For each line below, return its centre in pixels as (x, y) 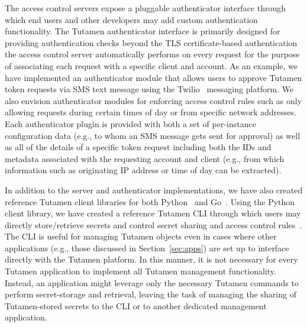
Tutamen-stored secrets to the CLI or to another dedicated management (136, 305)
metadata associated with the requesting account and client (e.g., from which (145, 158)
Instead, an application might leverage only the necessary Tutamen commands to (152, 282)
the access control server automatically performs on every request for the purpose (152, 54)
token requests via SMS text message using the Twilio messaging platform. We (149, 89)
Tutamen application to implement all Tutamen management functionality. (140, 271)
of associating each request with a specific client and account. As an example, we (151, 65)
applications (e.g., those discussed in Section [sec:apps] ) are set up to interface (147, 247)
